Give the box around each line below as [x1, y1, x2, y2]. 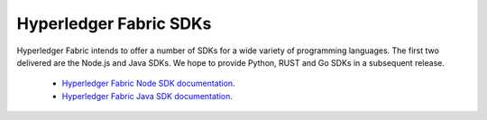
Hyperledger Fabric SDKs [16, 14, 212, 33]
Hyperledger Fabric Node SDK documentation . [61, 78, 235, 89]
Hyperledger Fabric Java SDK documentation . [61, 90, 234, 101]
